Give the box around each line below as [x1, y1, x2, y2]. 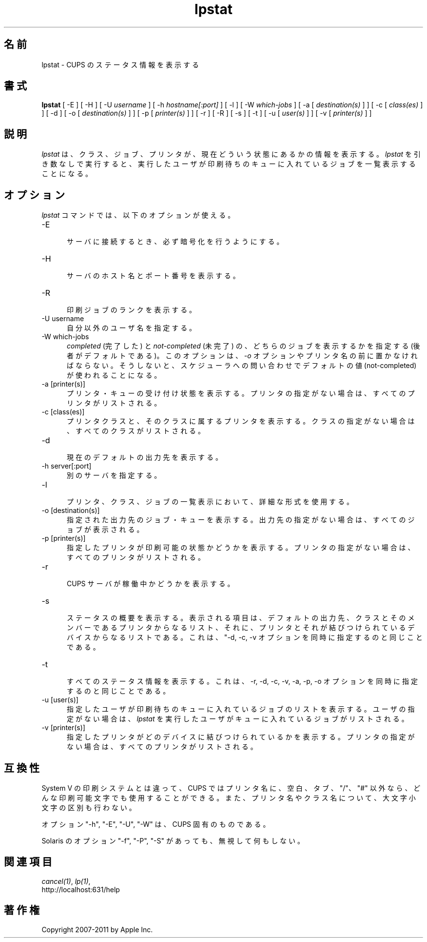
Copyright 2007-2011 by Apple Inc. [41, 925, 153, 934]
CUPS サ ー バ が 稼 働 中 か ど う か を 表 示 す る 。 [67, 579, 234, 588]
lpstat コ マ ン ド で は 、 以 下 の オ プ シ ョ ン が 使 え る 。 [41, 211, 235, 220]
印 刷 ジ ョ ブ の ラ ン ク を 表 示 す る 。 [67, 306, 196, 314]
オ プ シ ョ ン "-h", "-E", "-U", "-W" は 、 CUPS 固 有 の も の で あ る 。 [41, 819, 270, 828]
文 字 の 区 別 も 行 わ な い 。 [41, 803, 136, 812]
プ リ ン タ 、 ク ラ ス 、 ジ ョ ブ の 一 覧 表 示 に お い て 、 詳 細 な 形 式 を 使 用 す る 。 [67, 497, 353, 506]
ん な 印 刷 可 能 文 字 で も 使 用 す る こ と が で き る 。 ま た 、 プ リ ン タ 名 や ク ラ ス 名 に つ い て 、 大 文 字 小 [41, 793, 416, 802]
